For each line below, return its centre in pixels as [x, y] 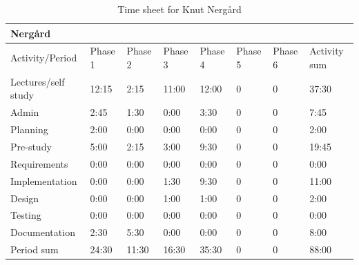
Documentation [43, 232]
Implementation [44, 180]
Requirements [39, 163]
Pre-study [31, 146]
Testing [26, 215]
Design [25, 198]
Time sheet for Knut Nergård [179, 9]
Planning [29, 129]
